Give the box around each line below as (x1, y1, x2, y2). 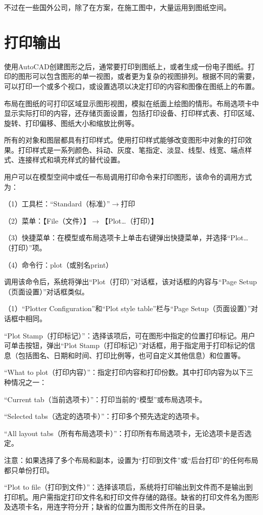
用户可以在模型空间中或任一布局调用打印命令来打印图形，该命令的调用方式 (4, 171, 252, 182)
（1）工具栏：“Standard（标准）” (4, 198, 110, 209)
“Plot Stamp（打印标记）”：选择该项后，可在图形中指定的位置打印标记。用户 (4, 330, 255, 340)
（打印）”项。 (4, 242, 47, 253)
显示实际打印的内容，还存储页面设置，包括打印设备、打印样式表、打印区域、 (4, 108, 259, 118)
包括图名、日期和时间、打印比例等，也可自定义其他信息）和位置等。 (18, 350, 245, 360)
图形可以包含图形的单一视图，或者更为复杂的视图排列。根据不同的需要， (18, 71, 259, 81)
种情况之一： (4, 376, 47, 387)
